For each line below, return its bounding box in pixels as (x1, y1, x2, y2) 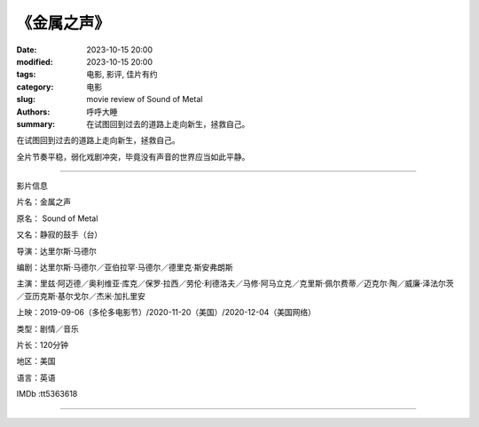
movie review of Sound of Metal (86, 94, 203, 105)
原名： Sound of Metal (16, 213, 98, 224)
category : (16, 81, 54, 92)
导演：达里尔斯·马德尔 (16, 245, 98, 257)
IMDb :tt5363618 (16, 389, 78, 399)
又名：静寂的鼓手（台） (16, 229, 102, 240)
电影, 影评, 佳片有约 (86, 69, 158, 80)
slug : (16, 94, 35, 105)
